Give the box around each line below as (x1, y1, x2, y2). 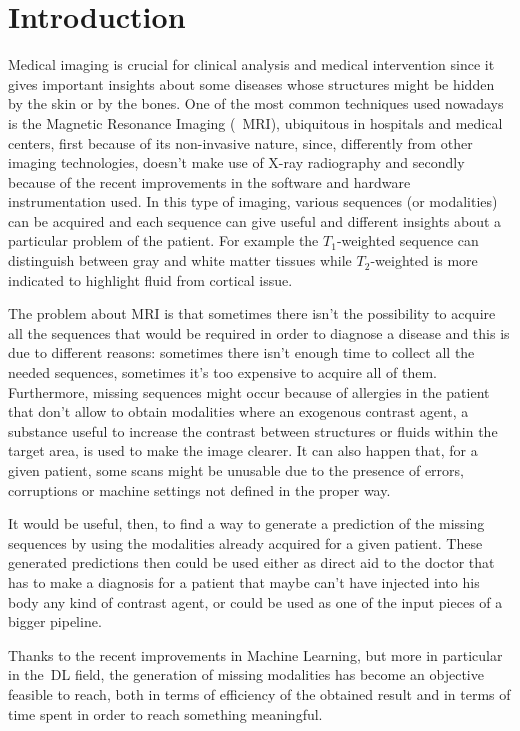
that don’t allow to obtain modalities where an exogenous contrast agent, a (8, 401, 469, 422)
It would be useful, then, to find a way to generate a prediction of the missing (8, 513, 485, 534)
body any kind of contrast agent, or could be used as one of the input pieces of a (8, 591, 503, 612)
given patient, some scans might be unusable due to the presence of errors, (8, 460, 464, 480)
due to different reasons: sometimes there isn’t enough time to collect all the (8, 342, 475, 363)
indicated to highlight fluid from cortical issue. (8, 269, 293, 290)
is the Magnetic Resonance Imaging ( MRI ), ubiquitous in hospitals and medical (8, 112, 503, 133)
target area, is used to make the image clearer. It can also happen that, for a (8, 440, 478, 461)
